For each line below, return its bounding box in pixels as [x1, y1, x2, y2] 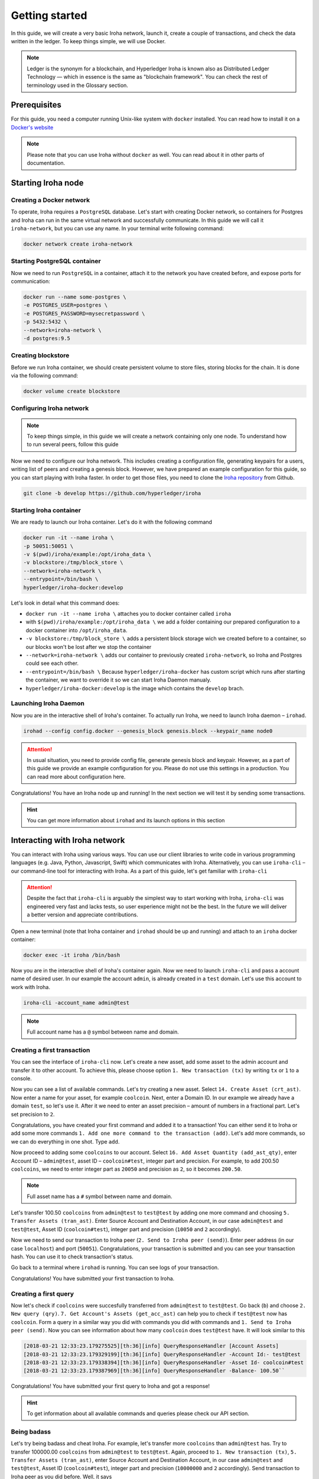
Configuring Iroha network [11, 404, 89, 412]
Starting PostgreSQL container [11, 257, 101, 266]
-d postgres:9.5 [23, 335, 71, 341]
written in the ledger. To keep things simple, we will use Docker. [11, 37, 166, 44]
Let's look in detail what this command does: [11, 599, 120, 606]
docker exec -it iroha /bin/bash [23, 951, 121, 958]
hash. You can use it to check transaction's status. [11, 1253, 134, 1260]
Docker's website [11, 124, 54, 131]
